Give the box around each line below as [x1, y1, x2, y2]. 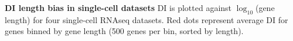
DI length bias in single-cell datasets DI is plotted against [5, 2, 232, 13]
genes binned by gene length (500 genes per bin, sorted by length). [5, 25, 244, 37]
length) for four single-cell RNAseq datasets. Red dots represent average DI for [5, 13, 288, 25]
